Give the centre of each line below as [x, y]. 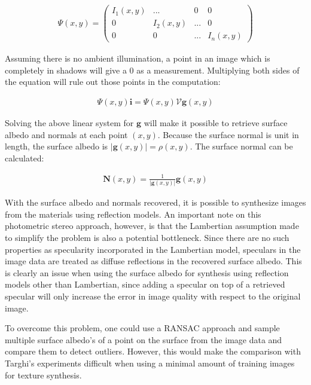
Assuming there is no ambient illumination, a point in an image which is [138, 58]
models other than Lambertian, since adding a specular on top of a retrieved [145, 284]
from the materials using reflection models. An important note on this [133, 214]
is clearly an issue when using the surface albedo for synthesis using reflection [147, 272]
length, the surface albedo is [57, 146]
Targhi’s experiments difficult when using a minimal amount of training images [150, 363]
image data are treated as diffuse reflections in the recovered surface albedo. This [153, 261]
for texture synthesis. [43, 375]
